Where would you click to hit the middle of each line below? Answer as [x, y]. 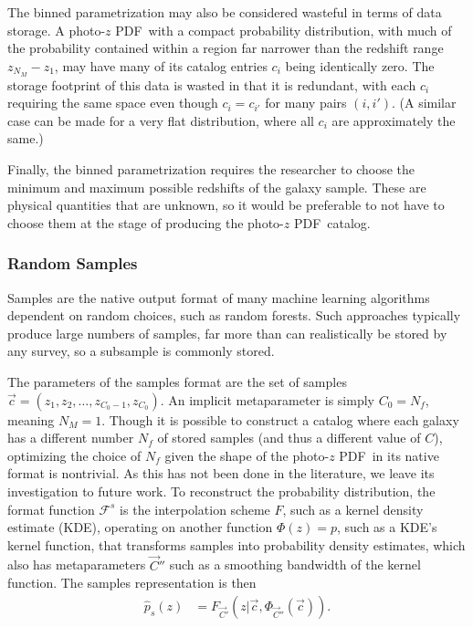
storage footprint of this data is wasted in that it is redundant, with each [212, 84]
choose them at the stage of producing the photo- [146, 222]
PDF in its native [389, 455]
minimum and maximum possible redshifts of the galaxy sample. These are [217, 187]
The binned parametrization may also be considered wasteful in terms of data [225, 12]
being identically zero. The [360, 65]
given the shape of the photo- [247, 455]
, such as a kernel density [353, 509]
